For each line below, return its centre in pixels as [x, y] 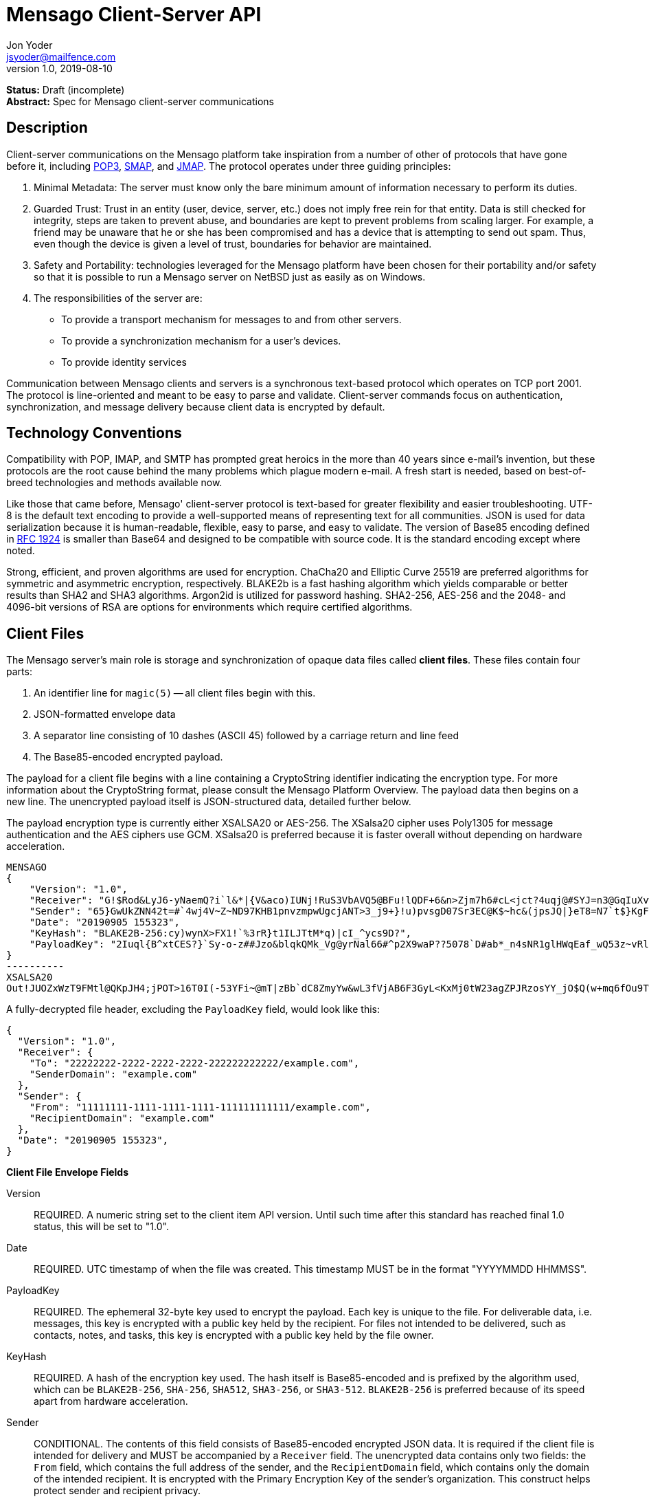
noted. [21, 551]
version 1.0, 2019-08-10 [59, 68]
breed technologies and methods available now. [114, 483]
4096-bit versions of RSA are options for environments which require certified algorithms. [209, 607]
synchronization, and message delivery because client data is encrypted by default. [196, 406]
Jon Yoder [30, 45]
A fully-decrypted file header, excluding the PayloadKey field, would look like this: [193, 1009]
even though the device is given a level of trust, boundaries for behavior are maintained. [233, 243]
